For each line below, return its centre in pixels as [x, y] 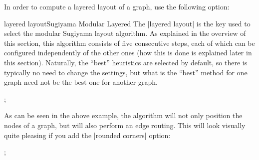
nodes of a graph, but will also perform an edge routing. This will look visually [125, 125]
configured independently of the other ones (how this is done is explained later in [128, 53]
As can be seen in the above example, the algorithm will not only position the [123, 115]
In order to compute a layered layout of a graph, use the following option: [117, 6]
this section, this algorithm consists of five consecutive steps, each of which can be [129, 43]
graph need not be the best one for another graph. [81, 82]
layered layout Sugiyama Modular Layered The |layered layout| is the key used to [127, 23]
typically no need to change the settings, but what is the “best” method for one [126, 72]
